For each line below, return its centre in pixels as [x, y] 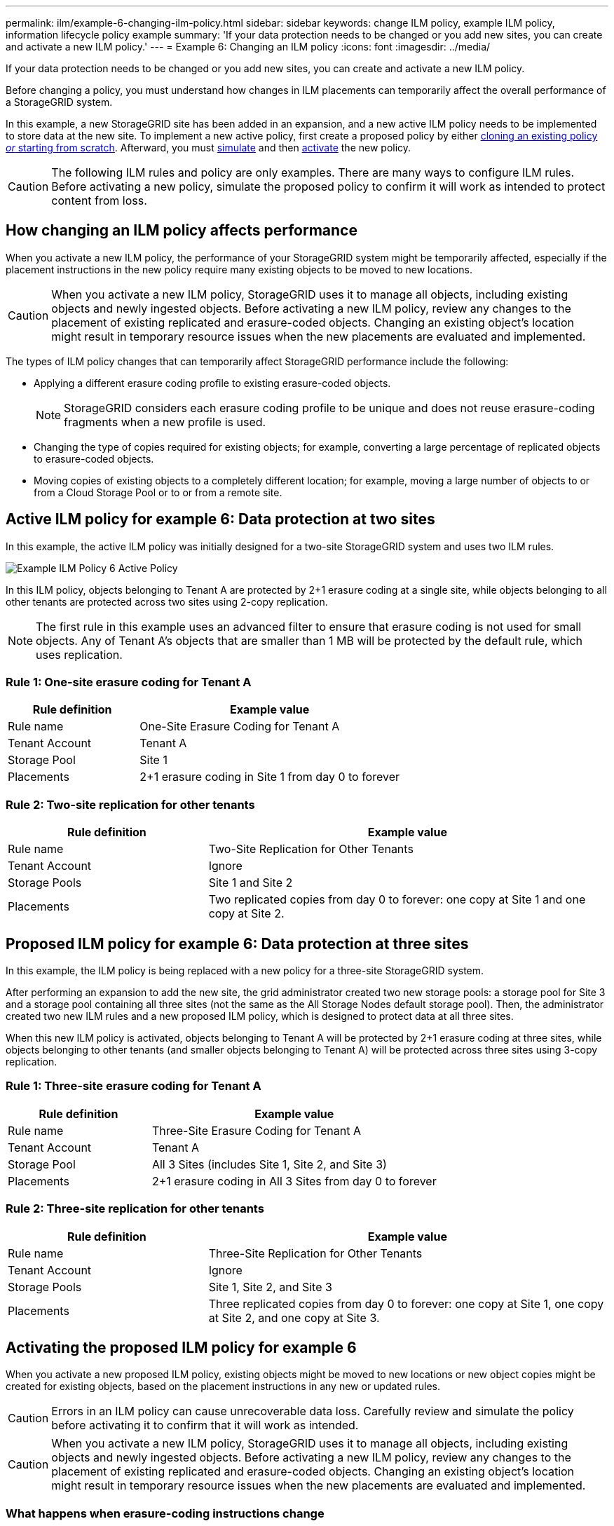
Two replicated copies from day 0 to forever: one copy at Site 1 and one [397, 900]
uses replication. [79, 654]
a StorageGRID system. [59, 102]
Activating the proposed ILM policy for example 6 [181, 1347]
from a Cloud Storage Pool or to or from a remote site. [158, 492]
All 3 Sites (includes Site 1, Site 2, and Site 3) [269, 1164]
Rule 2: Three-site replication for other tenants [135, 1209]
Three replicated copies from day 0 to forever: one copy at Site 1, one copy [406, 1303]
